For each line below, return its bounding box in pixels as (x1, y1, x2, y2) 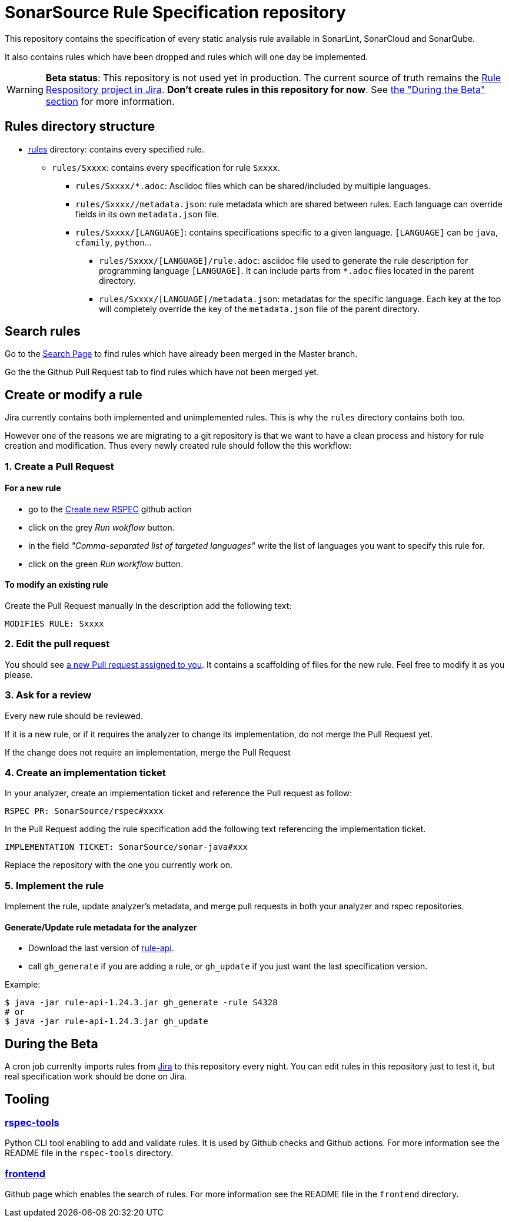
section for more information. (45, 95, 175, 107)
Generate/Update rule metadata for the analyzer (5, 922, 197, 932)
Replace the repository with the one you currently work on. (5, 860, 232, 870)
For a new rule (5, 483, 61, 494)
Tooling (5, 1091, 49, 1107)
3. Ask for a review (5, 689, 92, 701)
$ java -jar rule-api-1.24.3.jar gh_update (5, 1016, 208, 1026)
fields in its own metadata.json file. (75, 208, 219, 219)
